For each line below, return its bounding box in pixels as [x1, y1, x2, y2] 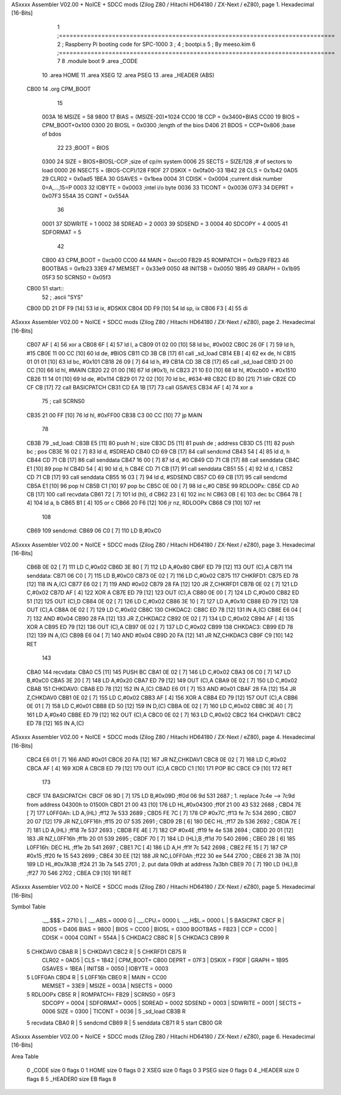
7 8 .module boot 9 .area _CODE [57, 57, 138, 65]
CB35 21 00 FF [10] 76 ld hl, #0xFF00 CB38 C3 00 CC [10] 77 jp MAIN [26, 411, 203, 419]
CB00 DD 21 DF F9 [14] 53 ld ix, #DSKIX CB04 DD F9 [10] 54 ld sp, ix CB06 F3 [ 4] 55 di [26, 304, 248, 312]
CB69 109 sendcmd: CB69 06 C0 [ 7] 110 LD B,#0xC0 [26, 527, 161, 534]
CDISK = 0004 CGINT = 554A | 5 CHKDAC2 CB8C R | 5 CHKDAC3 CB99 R [42, 934, 229, 942]
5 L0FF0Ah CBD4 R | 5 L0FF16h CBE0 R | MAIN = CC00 [26, 973, 167, 981]
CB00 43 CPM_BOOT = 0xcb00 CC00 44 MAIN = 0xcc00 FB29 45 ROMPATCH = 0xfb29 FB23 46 [42, 256, 290, 264]
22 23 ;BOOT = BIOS [57, 144, 109, 152]
